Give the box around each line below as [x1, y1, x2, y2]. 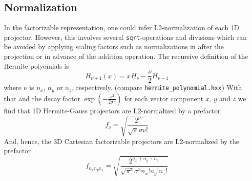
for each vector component [124, 93, 204, 103]
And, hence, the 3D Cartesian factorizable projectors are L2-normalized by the [4, 136, 239, 146]
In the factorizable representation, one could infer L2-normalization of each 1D [4, 22, 239, 33]
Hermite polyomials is [4, 60, 69, 71]
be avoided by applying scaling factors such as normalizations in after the [4, 41, 224, 52]
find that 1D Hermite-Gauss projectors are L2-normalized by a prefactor [4, 105, 221, 115]
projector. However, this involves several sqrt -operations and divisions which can [4, 32, 247, 42]
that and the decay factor [4, 93, 80, 103]
